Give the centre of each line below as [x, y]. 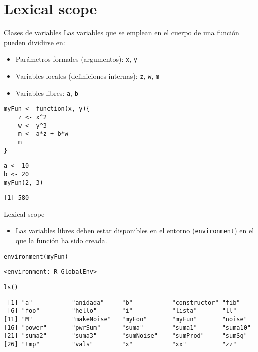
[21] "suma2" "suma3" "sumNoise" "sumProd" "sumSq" [126, 336]
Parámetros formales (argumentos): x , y [76, 59]
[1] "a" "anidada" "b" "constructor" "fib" [124, 303]
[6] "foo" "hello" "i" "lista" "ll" [122, 311]
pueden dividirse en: [35, 42]
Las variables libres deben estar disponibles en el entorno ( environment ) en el [135, 231]
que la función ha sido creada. [61, 241]
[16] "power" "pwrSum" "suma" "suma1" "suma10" [127, 328]
